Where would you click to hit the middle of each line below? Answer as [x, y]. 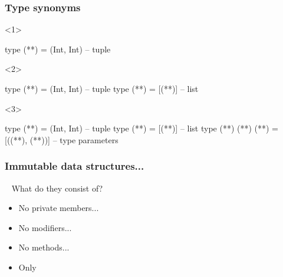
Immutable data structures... [75, 166]
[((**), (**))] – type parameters [62, 139]
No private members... [59, 208]
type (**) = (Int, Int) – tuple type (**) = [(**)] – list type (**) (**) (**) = [142, 128]
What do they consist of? [57, 188]
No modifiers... [45, 227]
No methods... [44, 247]
